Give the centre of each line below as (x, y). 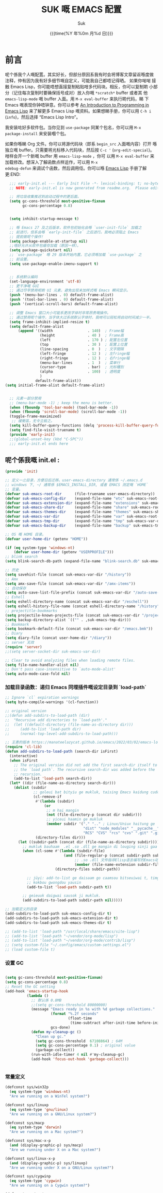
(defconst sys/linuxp (27, 1105)
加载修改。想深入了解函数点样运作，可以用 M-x (51, 162)
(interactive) (24, 756)
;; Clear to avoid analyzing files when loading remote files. (70, 660)
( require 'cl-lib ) (24, 747)
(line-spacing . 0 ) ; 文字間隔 (82, 349)
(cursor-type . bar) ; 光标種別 (82, 367)
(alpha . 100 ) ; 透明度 (80, 372)
